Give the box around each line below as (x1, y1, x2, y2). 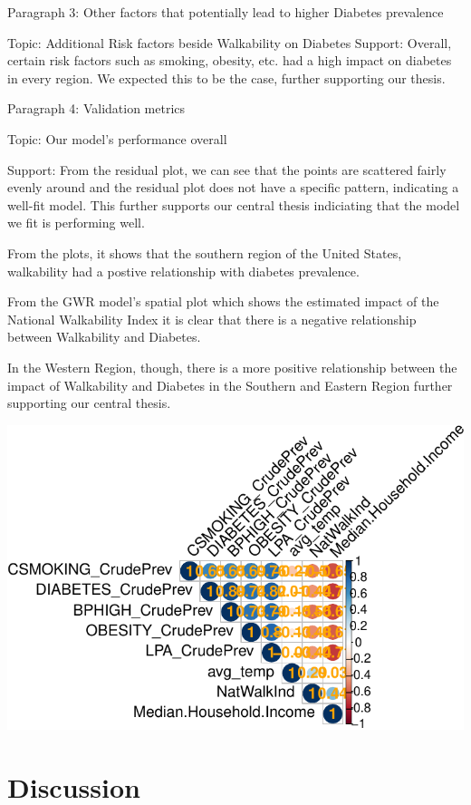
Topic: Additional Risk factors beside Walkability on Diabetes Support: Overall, (7, 33, 452, 52)
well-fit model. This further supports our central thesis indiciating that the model (7, 195, 460, 214)
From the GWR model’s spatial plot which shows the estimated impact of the (7, 292, 439, 311)
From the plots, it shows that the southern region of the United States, (7, 243, 402, 262)
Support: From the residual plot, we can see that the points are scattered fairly (7, 160, 447, 179)
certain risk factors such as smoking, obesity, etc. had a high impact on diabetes (7, 51, 452, 70)
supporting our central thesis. (7, 393, 171, 412)
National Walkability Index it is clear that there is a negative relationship (7, 309, 417, 328)
